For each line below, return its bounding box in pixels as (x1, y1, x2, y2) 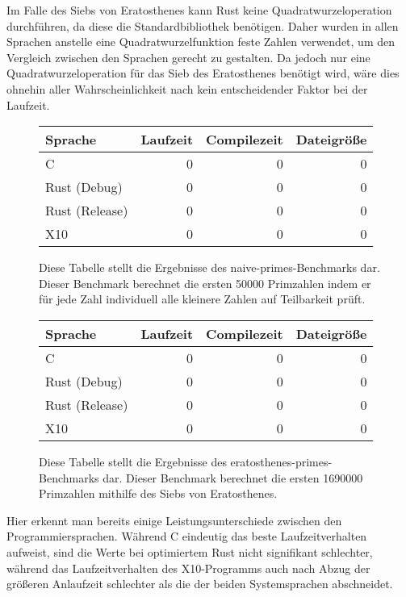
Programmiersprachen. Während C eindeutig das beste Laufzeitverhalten (6, 528, 367, 545)
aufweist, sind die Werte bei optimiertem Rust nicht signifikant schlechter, (6, 543, 373, 560)
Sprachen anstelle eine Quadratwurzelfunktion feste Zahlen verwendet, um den (6, 33, 395, 50)
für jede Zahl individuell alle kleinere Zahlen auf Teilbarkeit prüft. (39, 290, 366, 307)
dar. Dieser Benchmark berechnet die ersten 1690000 (103, 469, 363, 486)
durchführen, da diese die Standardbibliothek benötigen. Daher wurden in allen (6, 17, 399, 34)
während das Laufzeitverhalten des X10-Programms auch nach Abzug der (6, 559, 370, 576)
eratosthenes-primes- (230, 453, 333, 470)
